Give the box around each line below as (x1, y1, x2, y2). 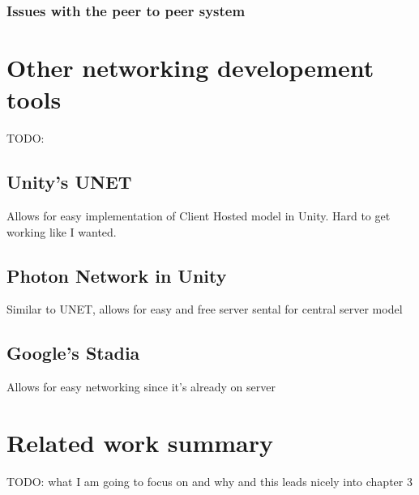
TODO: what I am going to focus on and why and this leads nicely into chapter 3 (6, 472, 413, 489)
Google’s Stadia (6, 340, 140, 365)
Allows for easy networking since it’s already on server (6, 378, 276, 395)
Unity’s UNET (6, 169, 132, 194)
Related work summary (6, 425, 274, 459)
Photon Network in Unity (6, 262, 227, 288)
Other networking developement (6, 51, 374, 84)
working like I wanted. (6, 223, 117, 240)
